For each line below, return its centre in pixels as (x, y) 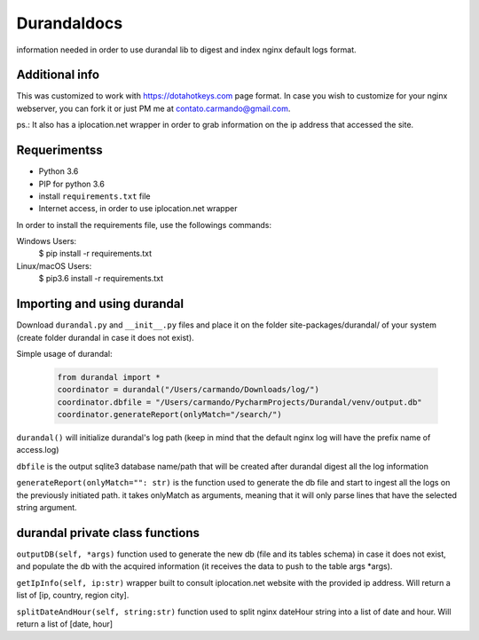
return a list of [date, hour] (65, 624)
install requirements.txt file (94, 196)
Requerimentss (60, 150)
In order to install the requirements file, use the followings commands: (144, 225)
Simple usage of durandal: (64, 353)
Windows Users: (47, 241)
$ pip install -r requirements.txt (95, 254)
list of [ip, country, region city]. (73, 596)
